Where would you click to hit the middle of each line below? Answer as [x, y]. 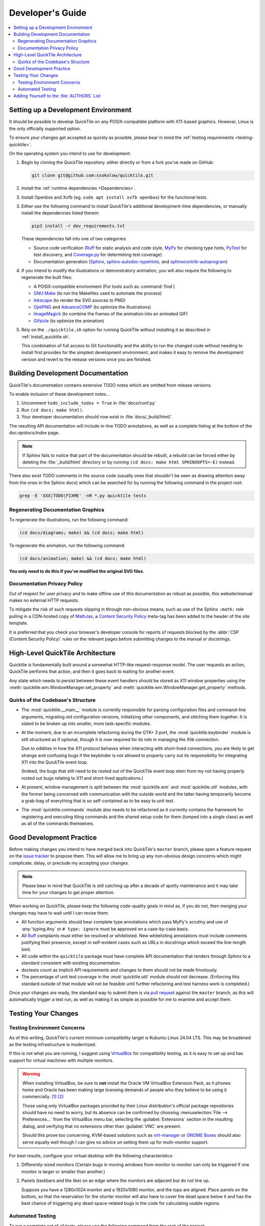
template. [19, 623]
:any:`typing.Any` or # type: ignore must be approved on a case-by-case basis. [105, 929]
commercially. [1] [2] [43, 1097]
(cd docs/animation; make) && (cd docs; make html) [83, 558]
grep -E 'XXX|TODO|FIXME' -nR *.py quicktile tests [83, 496]
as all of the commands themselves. [58, 823]
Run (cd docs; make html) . [53, 410]
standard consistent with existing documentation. [71, 963]
